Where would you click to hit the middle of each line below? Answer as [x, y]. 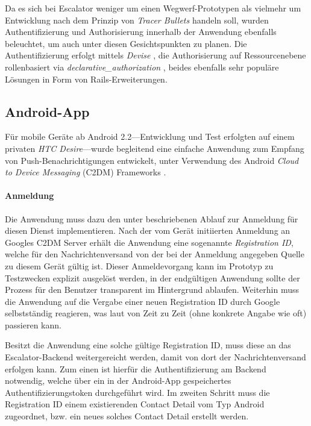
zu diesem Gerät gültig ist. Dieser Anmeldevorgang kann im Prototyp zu [139, 265]
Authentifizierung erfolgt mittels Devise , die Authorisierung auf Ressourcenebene [155, 55]
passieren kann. [33, 324]
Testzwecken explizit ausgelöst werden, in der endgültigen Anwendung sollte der [152, 277]
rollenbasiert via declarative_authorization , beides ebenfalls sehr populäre [142, 67]
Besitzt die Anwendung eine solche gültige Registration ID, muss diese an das [148, 345]
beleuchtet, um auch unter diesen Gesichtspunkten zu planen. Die [126, 43]
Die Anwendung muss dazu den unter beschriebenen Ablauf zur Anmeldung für [152, 218]
